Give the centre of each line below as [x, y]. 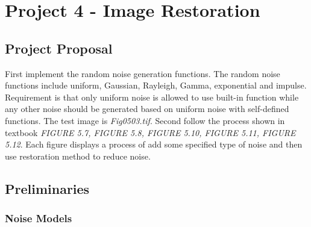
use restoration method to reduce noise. [78, 156]
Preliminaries [47, 188]
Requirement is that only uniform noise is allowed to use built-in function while [152, 97]
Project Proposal [59, 48]
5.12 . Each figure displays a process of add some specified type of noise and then [154, 144]
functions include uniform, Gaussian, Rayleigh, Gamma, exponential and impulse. [156, 85]
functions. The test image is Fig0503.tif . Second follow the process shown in [145, 120]
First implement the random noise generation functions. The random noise [143, 73]
